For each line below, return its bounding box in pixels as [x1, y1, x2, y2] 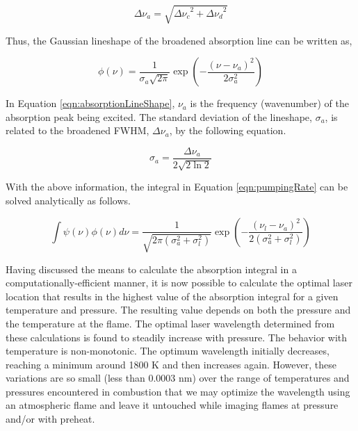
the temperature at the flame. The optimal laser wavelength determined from [6, 316, 335, 330]
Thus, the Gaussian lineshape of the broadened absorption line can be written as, [6, 33, 352, 47]
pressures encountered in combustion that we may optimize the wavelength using [6, 384, 350, 398]
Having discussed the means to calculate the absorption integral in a [6, 261, 297, 276]
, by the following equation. [169, 123, 286, 138]
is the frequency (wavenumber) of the [190, 96, 349, 111]
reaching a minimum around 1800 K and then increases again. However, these [6, 357, 336, 371]
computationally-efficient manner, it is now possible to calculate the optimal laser [6, 275, 352, 290]
